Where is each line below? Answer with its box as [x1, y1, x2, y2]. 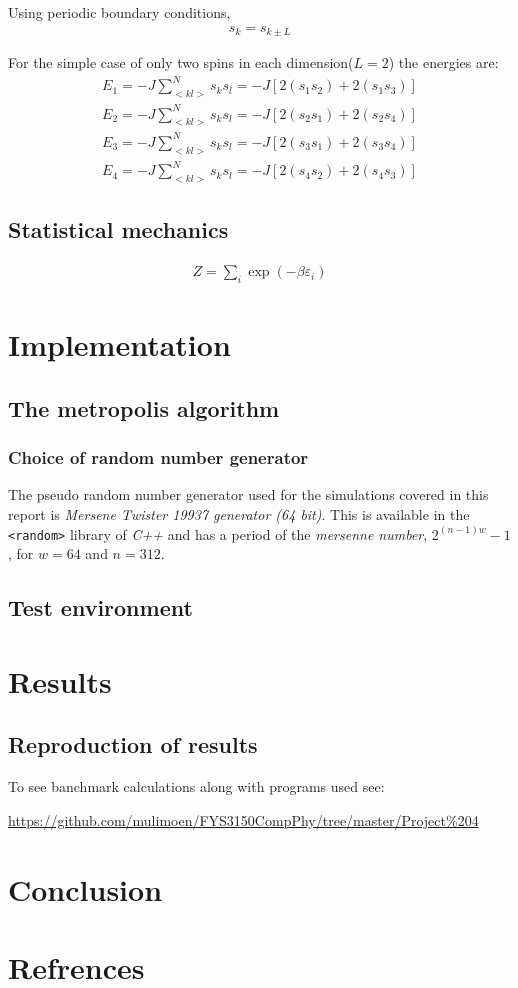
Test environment [8, 592, 193, 623]
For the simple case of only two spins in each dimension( [8, 52, 354, 73]
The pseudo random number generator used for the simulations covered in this [8, 484, 489, 505]
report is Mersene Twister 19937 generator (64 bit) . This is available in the [8, 503, 470, 524]
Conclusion [8, 868, 163, 909]
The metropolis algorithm [8, 392, 280, 423]
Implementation [8, 324, 231, 365]
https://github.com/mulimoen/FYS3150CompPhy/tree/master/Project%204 [8, 809, 479, 830]
